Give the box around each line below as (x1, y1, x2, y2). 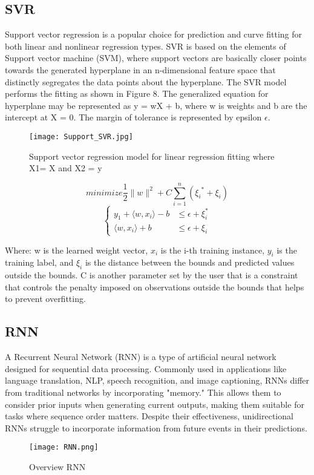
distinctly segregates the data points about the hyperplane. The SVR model (5, 75, 287, 88)
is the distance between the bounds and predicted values (85, 256, 295, 269)
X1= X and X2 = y (29, 162, 102, 174)
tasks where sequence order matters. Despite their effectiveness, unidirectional (5, 410, 293, 422)
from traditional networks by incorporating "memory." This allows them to (5, 385, 281, 398)
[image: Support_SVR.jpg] (29, 132, 133, 141)
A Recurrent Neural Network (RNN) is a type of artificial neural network (5, 350, 276, 363)
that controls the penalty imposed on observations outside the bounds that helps (5, 280, 304, 293)
